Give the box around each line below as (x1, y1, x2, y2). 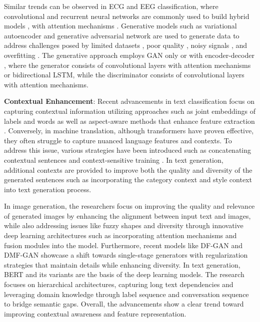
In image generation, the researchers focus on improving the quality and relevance (4, 201, 255, 211)
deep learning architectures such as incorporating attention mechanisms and (4, 230, 237, 241)
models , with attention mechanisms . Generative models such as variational (4, 20, 237, 31)
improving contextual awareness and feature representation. (4, 308, 186, 319)
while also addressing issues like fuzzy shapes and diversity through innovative (4, 220, 243, 231)
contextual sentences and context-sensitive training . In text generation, (4, 154, 223, 165)
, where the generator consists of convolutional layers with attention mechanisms (4, 59, 251, 70)
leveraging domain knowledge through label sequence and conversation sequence (4, 289, 249, 299)
